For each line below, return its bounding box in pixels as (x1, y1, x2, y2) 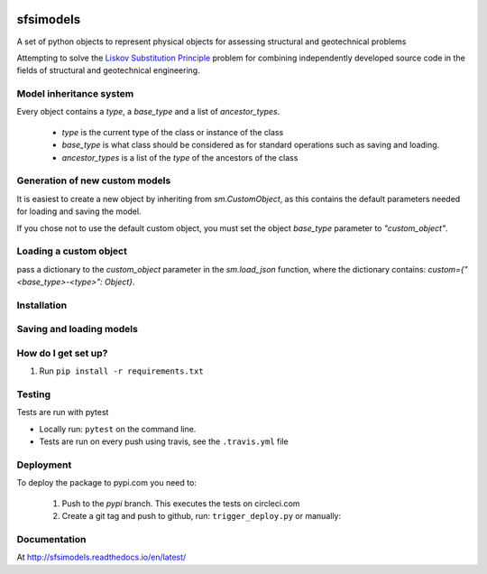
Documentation (16, 532, 87, 545)
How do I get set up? (16, 347, 108, 359)
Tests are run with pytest (16, 407, 109, 418)
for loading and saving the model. (16, 206, 142, 217)
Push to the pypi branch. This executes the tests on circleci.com (61, 497, 300, 509)
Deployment (16, 458, 72, 471)
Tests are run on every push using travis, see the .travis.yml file (39, 436, 289, 447)
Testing (16, 388, 51, 401)
